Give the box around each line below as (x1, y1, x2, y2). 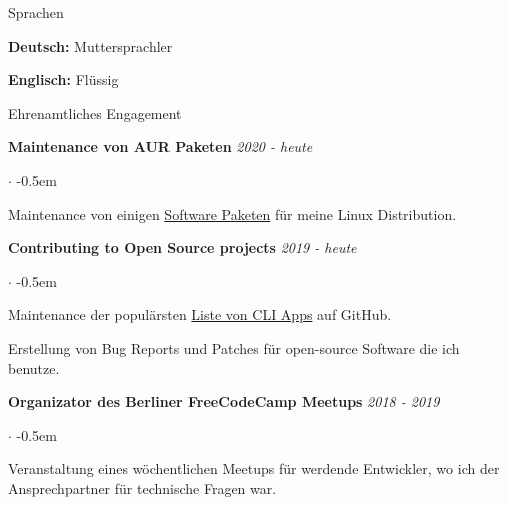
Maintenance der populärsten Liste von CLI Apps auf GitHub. (8, 304, 392, 325)
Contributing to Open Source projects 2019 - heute (8, 237, 357, 258)
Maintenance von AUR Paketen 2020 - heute (8, 136, 313, 157)
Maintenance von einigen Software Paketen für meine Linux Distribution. (8, 203, 457, 224)
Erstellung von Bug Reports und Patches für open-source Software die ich (8, 337, 460, 358)
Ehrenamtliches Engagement (8, 102, 182, 123)
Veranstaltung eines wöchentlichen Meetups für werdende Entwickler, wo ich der (8, 458, 500, 479)
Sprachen (8, 2, 64, 22)
